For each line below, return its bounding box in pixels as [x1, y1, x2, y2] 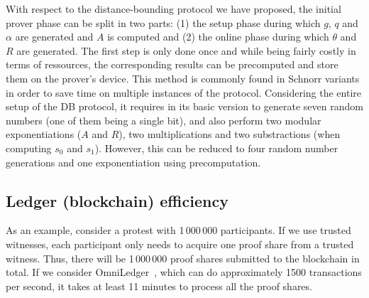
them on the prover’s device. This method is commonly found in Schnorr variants [6, 70, 360, 85]
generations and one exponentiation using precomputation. [6, 154, 261, 169]
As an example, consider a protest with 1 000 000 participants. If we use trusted [6, 223, 351, 238]
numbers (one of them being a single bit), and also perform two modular [6, 112, 321, 127]
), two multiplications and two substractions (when [119, 127, 341, 142]
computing [6, 140, 52, 155]
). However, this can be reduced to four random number [94, 140, 338, 155]
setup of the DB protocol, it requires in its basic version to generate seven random [6, 99, 363, 114]
